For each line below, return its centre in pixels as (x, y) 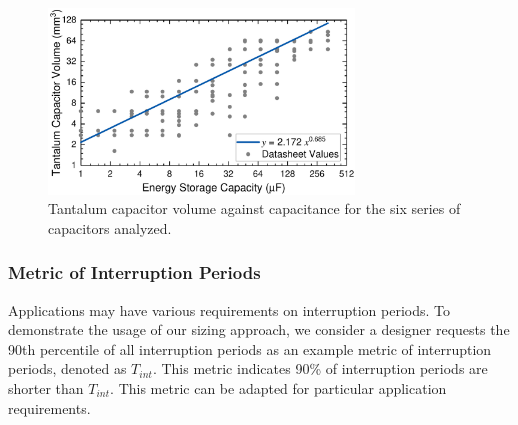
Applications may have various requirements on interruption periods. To (229, 309)
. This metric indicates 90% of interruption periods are (320, 368)
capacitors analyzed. (110, 227)
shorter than (46, 387)
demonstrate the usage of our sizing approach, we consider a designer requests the (259, 329)
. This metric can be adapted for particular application (278, 387)
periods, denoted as (67, 368)
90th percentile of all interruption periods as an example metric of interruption (250, 348)
